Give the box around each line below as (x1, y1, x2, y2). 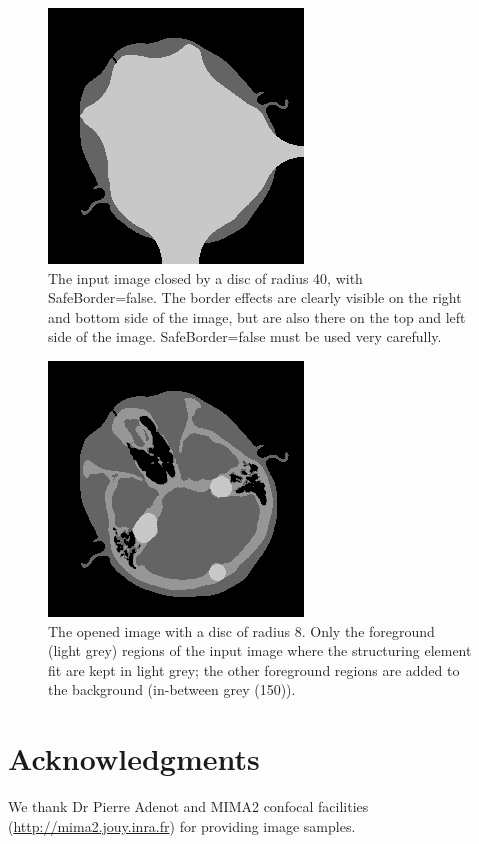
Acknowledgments (8, 738, 260, 779)
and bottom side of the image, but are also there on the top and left (48, 306, 466, 327)
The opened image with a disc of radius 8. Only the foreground (48, 620, 435, 641)
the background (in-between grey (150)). (48, 679, 296, 700)
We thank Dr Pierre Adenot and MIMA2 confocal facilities (8, 796, 369, 817)
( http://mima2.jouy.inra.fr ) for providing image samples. (8, 815, 356, 836)
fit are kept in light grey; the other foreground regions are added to (48, 659, 460, 680)
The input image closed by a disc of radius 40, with (48, 267, 363, 288)
